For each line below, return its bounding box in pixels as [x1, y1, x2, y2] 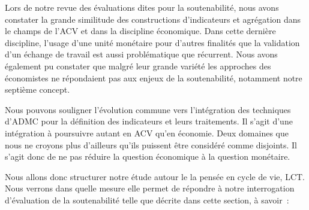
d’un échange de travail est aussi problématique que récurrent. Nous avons [5, 48, 278, 60]
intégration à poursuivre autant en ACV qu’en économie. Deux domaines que [5, 126, 289, 139]
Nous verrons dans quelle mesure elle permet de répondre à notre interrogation [5, 182, 295, 194]
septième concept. [5, 83, 70, 96]
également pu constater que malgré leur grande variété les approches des [5, 59, 271, 72]
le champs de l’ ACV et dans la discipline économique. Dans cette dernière [5, 25, 276, 37]
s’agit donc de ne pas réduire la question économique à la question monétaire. [5, 150, 290, 163]
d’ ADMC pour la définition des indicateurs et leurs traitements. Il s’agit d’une [5, 115, 293, 127]
